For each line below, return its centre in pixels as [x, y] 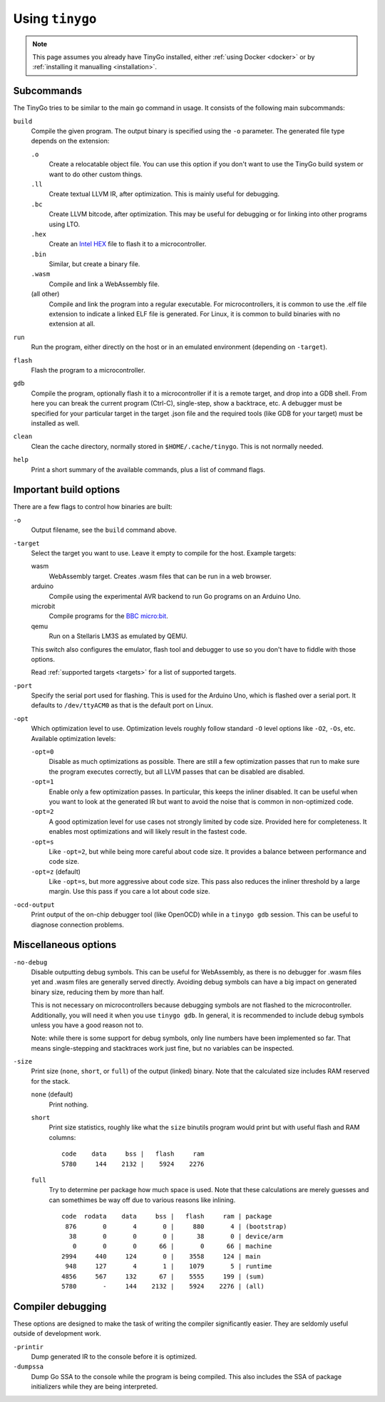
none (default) [52, 1094]
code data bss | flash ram [133, 1154]
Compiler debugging [60, 1306]
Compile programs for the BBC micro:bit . [109, 616]
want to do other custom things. [96, 174]
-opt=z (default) [56, 872]
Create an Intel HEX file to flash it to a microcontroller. [128, 244]
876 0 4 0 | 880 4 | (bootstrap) [176, 1226]
